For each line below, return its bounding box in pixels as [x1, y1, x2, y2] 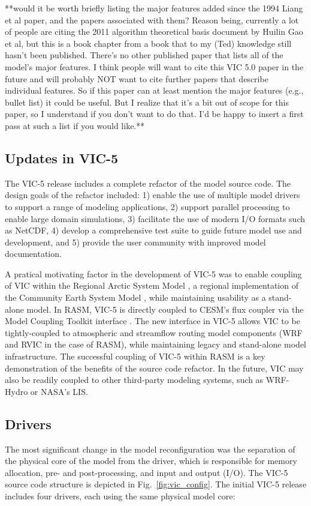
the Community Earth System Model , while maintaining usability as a [5, 291, 266, 304]
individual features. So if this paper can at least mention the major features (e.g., [5, 84, 304, 97]
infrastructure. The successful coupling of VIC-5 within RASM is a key [5, 350, 265, 363]
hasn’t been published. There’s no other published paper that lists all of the [5, 49, 283, 61]
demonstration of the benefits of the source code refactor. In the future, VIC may [5, 361, 304, 374]
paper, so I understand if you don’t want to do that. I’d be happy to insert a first [5, 107, 304, 120]
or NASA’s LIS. [30, 385, 88, 397]
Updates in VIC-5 [5, 148, 118, 167]
